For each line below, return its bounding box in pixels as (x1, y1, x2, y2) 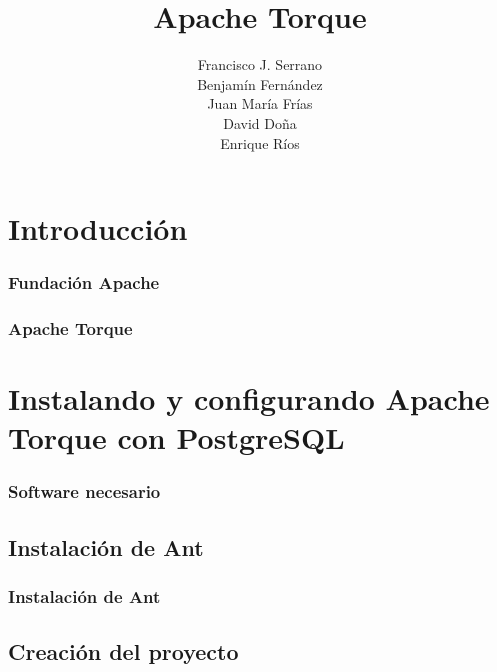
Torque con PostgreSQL (8, 417, 345, 458)
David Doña (223, 112, 297, 133)
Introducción (8, 208, 188, 249)
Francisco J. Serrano (197, 54, 323, 75)
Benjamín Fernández (197, 73, 323, 94)
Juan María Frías (207, 93, 313, 114)
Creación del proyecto (8, 636, 239, 667)
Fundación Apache (8, 270, 160, 295)
